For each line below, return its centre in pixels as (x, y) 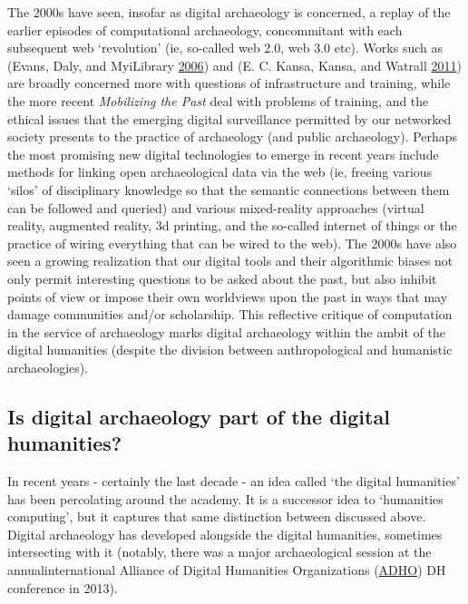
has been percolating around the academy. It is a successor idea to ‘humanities (225, 498)
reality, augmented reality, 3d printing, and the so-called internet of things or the (232, 225)
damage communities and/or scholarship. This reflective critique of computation (230, 314)
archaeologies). (48, 367)
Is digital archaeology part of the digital (199, 416)
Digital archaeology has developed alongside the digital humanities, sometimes (225, 534)
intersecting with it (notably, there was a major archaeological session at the (219, 552)
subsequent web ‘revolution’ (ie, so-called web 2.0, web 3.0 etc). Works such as (225, 48)
